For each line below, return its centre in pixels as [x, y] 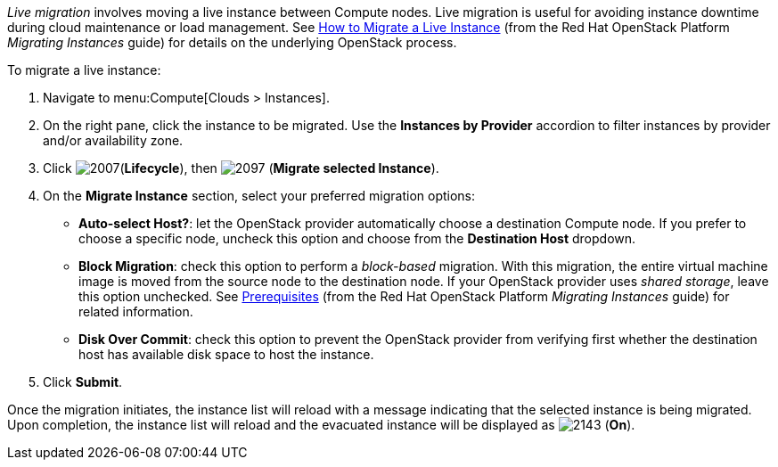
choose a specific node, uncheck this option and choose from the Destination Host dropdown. [357, 238]
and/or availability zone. [113, 140]
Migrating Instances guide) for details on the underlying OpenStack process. [232, 42]
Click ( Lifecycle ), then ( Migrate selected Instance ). [241, 168]
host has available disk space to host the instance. [226, 354]
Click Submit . [83, 382]
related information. [136, 311]
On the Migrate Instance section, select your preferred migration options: [259, 196]
